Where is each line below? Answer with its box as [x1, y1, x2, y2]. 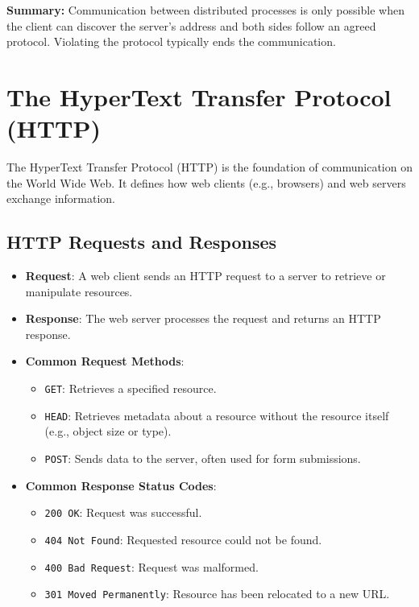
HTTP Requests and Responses [6, 229, 277, 254]
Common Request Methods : [25, 353, 185, 370]
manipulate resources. [25, 283, 133, 299]
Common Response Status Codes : [25, 477, 217, 493]
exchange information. [6, 190, 116, 207]
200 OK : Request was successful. [44, 504, 202, 521]
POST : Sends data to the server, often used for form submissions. [44, 449, 361, 466]
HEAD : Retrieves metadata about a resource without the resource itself [44, 407, 389, 423]
